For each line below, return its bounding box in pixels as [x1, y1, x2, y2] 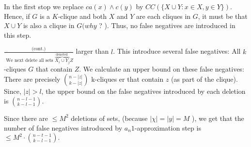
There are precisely [4, 74, 61, 84]
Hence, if [4, 11, 30, 21]
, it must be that [198, 11, 248, 21]
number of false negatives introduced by [4, 122, 123, 132]
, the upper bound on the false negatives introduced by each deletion [41, 86, 246, 96]
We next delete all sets [6, 58, 53, 63]
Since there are [4, 113, 48, 123]
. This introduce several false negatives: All [113, 46, 241, 56]
